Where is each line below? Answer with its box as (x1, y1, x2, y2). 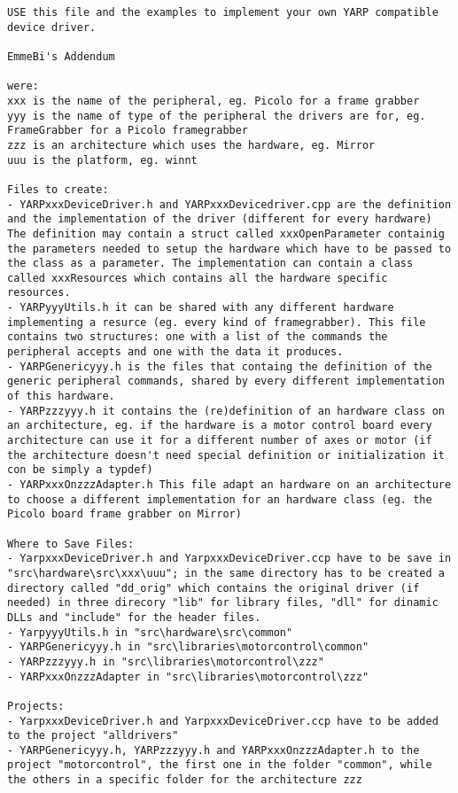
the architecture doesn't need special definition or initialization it (7, 448, 445, 462)
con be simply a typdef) (7, 463, 153, 477)
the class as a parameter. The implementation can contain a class (7, 257, 414, 270)
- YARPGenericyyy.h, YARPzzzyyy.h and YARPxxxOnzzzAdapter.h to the (7, 743, 420, 757)
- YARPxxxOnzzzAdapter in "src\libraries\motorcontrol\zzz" (7, 670, 369, 683)
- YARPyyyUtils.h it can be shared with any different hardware (7, 301, 394, 315)
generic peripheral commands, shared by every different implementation (7, 375, 445, 388)
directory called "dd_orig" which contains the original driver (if (7, 581, 420, 595)
